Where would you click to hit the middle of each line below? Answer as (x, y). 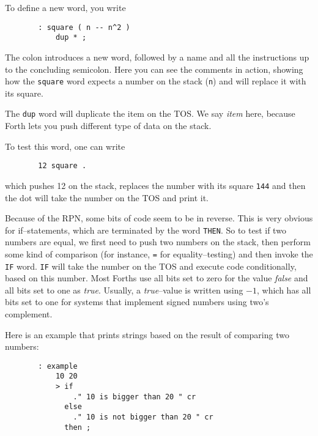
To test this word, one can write (65, 146)
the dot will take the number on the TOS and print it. (107, 197)
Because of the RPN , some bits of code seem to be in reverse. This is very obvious (159, 218)
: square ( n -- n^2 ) (84, 27)
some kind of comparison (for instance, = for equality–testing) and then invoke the (159, 253)
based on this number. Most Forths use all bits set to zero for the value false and (157, 278)
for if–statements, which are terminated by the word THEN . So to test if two (146, 230)
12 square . (62, 166)
